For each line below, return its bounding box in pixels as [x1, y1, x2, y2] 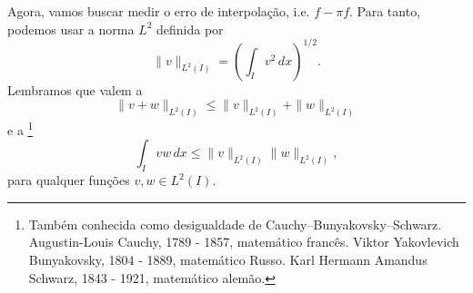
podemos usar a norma [7, 19, 135, 38]
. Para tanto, [349, 2, 421, 20]
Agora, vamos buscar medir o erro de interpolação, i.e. [7, 2, 310, 20]
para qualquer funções [7, 171, 130, 190]
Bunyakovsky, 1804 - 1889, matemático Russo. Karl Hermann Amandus [28, 249, 428, 269]
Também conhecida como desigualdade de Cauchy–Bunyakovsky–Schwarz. [28, 214, 442, 233]
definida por [156, 19, 224, 38]
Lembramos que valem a [7, 80, 143, 99]
